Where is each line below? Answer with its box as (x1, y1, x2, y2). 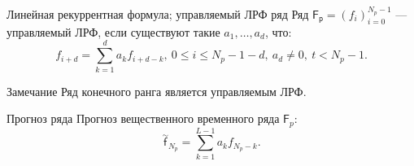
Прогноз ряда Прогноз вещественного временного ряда (7, 110, 280, 127)
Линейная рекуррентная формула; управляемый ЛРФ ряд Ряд (7, 6, 309, 22)
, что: (264, 23, 292, 40)
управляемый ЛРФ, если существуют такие (7, 23, 220, 40)
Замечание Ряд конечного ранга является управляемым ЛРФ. (7, 82, 307, 99)
